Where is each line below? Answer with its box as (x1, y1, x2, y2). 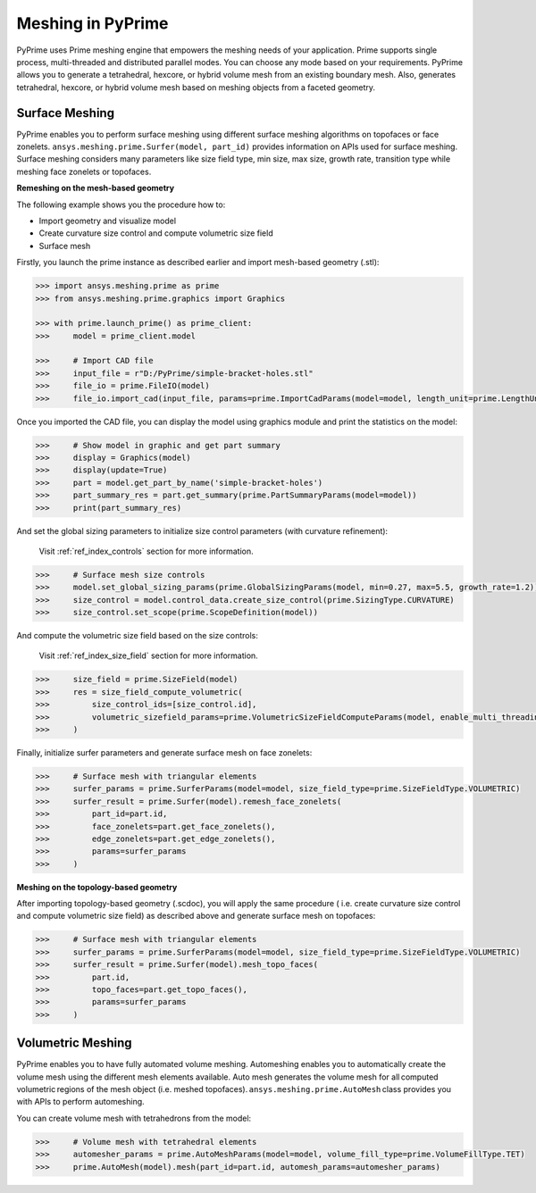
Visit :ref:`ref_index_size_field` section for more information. (38, 650, 258, 661)
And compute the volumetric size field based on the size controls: (16, 630, 258, 641)
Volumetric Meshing (16, 1036, 133, 1051)
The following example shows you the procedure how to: (16, 199, 226, 210)
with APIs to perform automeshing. (16, 1097, 145, 1107)
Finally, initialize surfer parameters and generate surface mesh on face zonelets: (16, 747, 313, 758)
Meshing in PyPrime (16, 13, 169, 33)
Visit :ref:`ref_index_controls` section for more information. (38, 546, 254, 556)
